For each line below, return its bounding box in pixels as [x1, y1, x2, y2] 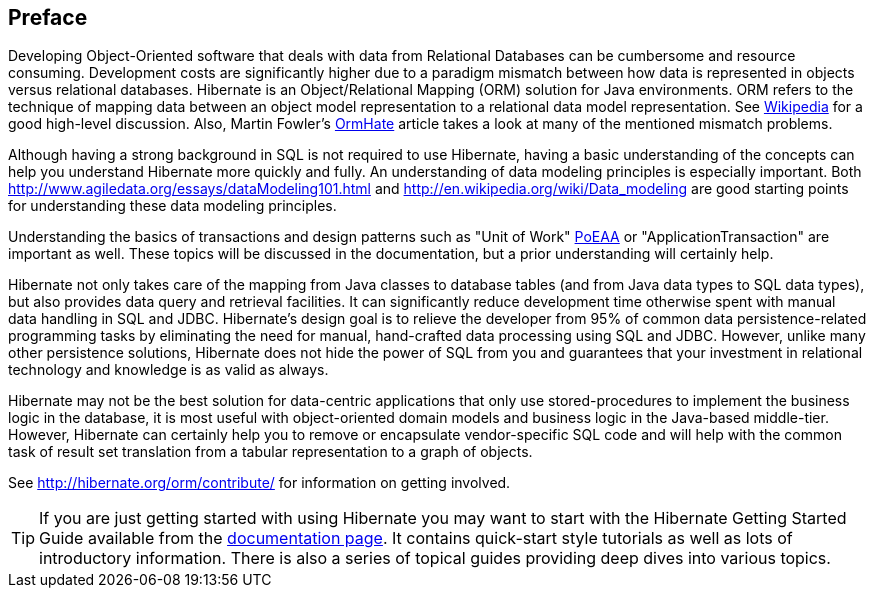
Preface [8, 5, 88, 30]
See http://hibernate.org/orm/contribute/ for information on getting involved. [8, 474, 511, 492]
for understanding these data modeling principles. [8, 197, 337, 215]
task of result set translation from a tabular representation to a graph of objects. [8, 443, 533, 461]
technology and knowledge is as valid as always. [8, 361, 329, 379]
